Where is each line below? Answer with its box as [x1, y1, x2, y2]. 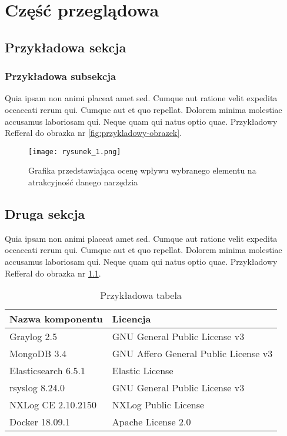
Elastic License [112, 364, 173, 378]
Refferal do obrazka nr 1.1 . [5, 267, 101, 279]
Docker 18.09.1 [9, 415, 70, 429]
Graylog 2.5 [9, 330, 58, 344]
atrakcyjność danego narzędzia [28, 176, 138, 188]
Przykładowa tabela [100, 288, 182, 302]
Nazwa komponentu [9, 312, 103, 326]
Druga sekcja [5, 204, 85, 222]
